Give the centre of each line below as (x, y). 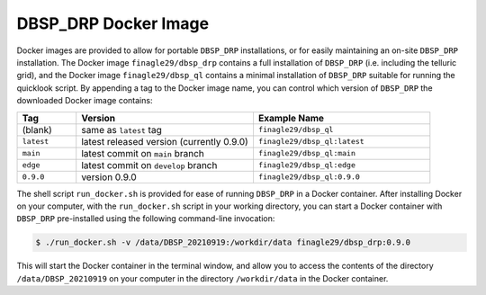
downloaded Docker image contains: (85, 101)
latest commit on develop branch (149, 165)
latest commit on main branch (143, 153)
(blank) (37, 130)
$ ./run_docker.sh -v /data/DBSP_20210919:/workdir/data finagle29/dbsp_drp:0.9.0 (223, 242)
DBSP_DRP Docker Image (113, 23)
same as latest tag (121, 130)
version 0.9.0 (109, 177)
